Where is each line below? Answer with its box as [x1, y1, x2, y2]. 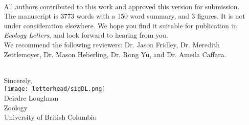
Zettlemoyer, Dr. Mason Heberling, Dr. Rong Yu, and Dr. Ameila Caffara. [4, 49, 226, 59]
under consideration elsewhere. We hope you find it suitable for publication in [4, 20, 237, 30]
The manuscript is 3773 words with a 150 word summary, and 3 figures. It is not [4, 11, 245, 21]
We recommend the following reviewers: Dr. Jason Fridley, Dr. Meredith [4, 39, 220, 49]
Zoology [4, 102, 28, 112]
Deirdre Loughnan [4, 93, 59, 103]
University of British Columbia [4, 112, 96, 122]
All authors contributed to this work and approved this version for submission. [4, 1, 240, 11]
